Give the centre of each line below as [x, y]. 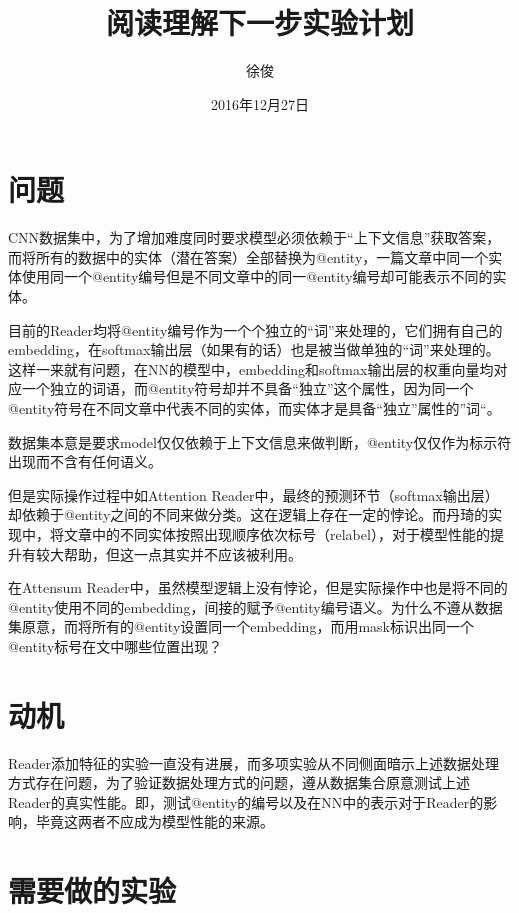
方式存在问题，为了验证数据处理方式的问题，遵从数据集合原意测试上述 [239, 782]
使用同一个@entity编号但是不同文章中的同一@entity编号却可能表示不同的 [257, 276]
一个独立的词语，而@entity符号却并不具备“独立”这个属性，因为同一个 [247, 388]
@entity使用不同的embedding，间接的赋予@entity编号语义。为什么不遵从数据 [255, 606]
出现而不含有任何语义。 [85, 461]
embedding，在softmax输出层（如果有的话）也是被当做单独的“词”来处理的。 [254, 349]
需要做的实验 [92, 890]
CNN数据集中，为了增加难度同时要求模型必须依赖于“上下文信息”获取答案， [254, 237]
